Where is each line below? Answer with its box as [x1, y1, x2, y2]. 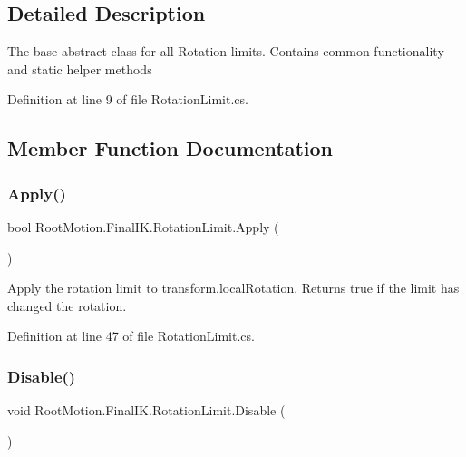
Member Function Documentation [7, 134, 334, 162]
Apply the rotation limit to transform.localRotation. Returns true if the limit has [7, 278, 460, 297]
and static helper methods [7, 59, 152, 78]
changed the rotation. [7, 296, 127, 315]
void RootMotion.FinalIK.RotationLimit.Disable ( [7, 401, 286, 420]
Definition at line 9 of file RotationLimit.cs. [7, 90, 248, 109]
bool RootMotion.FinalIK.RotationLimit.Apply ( [7, 217, 279, 236]
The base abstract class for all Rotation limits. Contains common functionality [7, 42, 444, 61]
